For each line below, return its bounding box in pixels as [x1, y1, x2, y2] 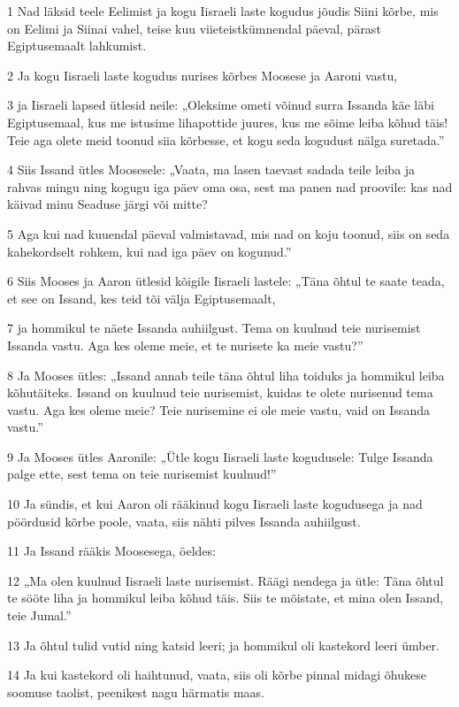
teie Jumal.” [7, 606, 72, 625]
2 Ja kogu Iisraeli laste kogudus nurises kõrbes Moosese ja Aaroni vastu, [7, 65, 398, 84]
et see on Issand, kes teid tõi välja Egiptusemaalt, [7, 288, 276, 307]
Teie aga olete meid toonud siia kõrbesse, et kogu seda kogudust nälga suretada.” [7, 130, 445, 149]
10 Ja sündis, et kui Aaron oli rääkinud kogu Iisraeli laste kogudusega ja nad [7, 495, 423, 513]
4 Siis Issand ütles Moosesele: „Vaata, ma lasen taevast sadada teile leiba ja [7, 160, 416, 179]
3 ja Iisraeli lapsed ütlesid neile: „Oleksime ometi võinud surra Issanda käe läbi [7, 96, 434, 114]
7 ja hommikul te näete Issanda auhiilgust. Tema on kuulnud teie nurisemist [7, 319, 421, 337]
